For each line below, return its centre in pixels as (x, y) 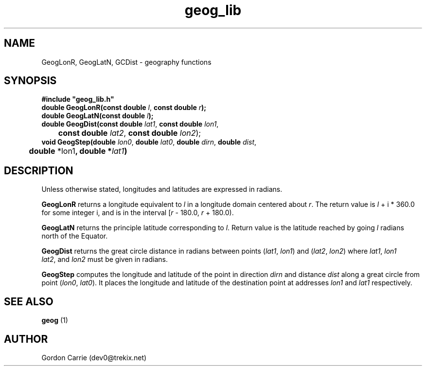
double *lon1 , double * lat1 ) (78, 151)
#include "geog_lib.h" (78, 99)
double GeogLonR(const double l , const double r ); (124, 108)
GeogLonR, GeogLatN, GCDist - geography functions (126, 62)
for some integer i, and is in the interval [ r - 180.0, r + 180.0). (138, 213)
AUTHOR (26, 339)
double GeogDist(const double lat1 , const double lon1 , (130, 124)
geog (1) (55, 320)
